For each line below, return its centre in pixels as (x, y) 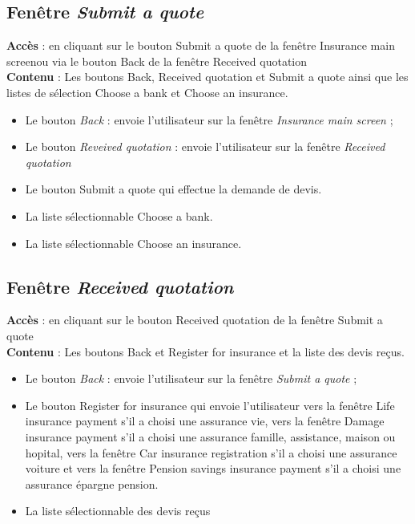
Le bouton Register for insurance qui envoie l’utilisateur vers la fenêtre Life (210, 405)
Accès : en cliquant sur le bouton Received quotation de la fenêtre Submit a (195, 320)
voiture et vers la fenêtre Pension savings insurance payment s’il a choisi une (213, 468)
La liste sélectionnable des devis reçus (118, 511)
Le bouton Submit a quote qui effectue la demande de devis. (173, 189)
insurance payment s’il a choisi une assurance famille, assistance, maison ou (210, 436)
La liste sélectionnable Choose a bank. (119, 215)
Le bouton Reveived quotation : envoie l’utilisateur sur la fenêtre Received (205, 146)
